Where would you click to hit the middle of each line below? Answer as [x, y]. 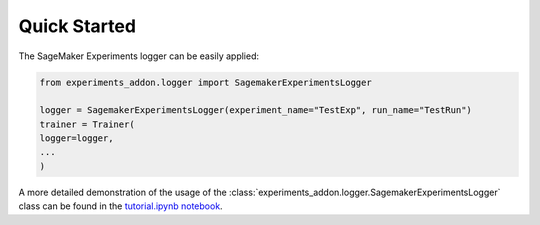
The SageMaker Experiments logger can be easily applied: [139, 56]
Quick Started [77, 26]
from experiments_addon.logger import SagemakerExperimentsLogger [205, 82]
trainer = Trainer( [87, 124]
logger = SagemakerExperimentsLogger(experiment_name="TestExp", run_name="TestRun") [255, 110]
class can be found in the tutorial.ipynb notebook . [121, 206]
